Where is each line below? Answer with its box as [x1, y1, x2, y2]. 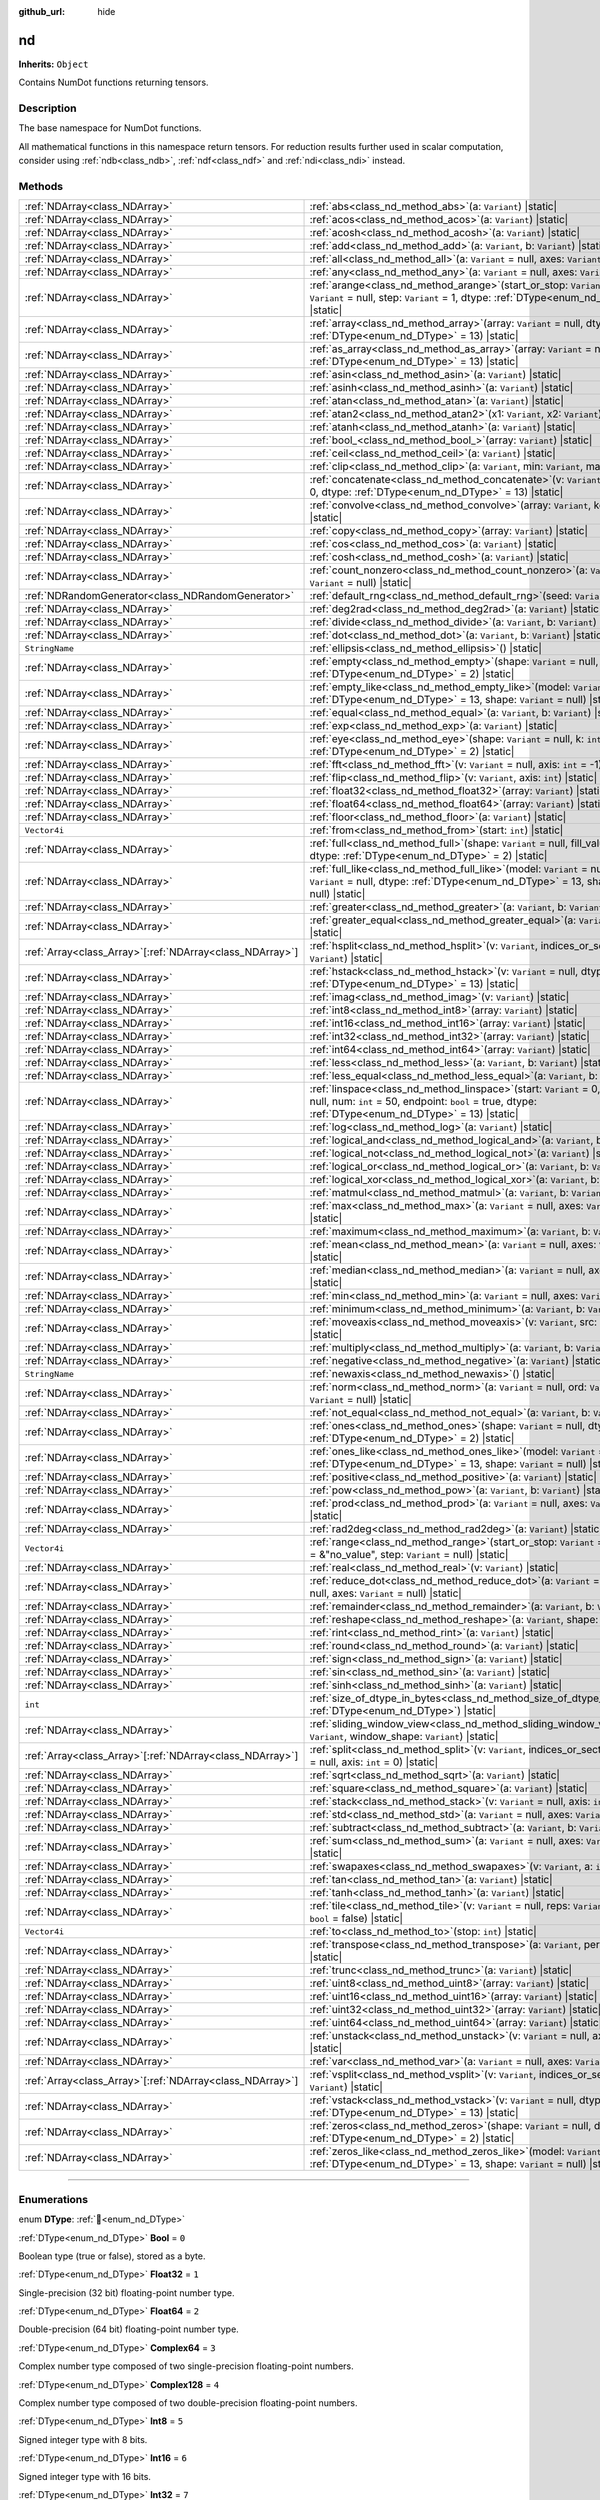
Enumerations [18, 2192, 89, 2206]
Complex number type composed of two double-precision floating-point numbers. [18, 2397, 358, 2409]
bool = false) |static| [309, 1911, 404, 1925]
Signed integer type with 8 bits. [18, 2433, 148, 2445]
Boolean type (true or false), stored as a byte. [18, 2250, 206, 2262]
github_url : [18, 6, 65, 17]
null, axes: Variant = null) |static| [309, 1586, 462, 1600]
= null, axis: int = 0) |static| [309, 1755, 439, 1769]
